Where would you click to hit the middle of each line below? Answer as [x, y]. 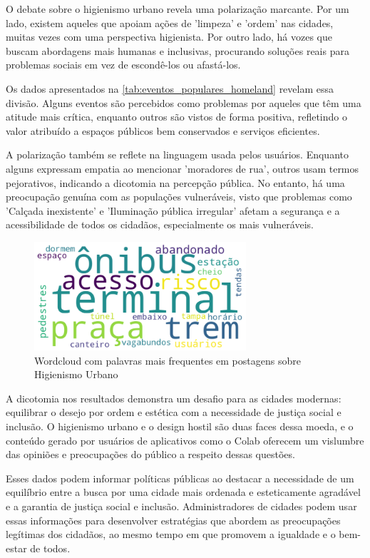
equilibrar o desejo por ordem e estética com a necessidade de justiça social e [174, 412]
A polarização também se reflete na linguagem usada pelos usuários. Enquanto [177, 154]
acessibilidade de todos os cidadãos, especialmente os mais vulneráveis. [160, 224]
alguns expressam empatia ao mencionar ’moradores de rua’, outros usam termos [183, 168]
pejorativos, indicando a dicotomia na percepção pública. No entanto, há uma [175, 182]
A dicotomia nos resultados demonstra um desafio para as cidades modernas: [174, 398]
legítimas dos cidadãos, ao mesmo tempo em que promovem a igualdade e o [171, 534]
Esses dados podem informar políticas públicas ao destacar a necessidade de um [180, 478]
